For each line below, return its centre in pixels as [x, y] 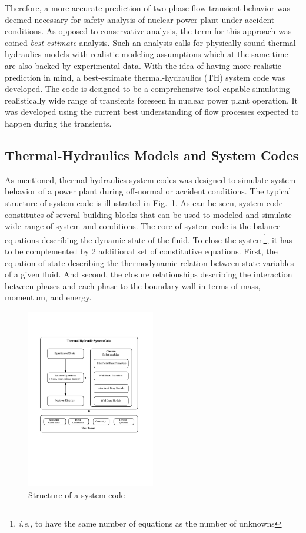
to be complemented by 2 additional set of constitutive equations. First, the [141, 251]
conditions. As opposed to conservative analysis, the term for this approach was [148, 31]
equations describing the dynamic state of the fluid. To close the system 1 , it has [149, 239]
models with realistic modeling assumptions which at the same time [166, 54]
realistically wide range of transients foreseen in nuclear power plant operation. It [151, 100]
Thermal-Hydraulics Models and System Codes [152, 155]
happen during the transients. [58, 123]
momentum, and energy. [48, 297]
